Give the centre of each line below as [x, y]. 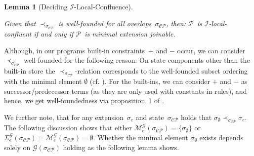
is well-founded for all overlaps [105, 23]
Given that [20, 23]
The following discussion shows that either [68, 128]
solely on [17, 147]
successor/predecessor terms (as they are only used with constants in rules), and [126, 91]
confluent [18, 34]
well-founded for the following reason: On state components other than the [137, 60]
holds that [196, 117]
